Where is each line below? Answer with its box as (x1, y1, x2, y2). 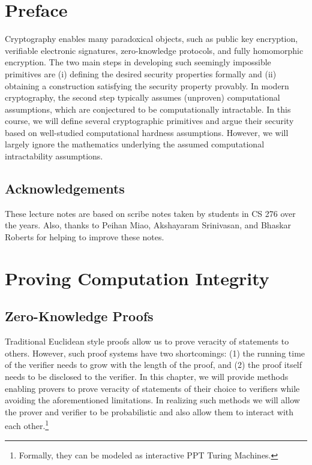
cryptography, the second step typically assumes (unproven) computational (5, 91, 280, 104)
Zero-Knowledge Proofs (5, 307, 154, 325)
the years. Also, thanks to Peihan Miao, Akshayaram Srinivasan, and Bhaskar (5, 219, 292, 231)
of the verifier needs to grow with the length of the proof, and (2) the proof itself (5, 358, 302, 371)
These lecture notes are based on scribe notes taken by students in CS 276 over (5, 207, 296, 219)
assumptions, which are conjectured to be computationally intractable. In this (5, 102, 291, 115)
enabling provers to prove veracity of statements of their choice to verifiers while (5, 382, 300, 394)
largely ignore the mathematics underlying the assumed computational (5, 138, 265, 150)
